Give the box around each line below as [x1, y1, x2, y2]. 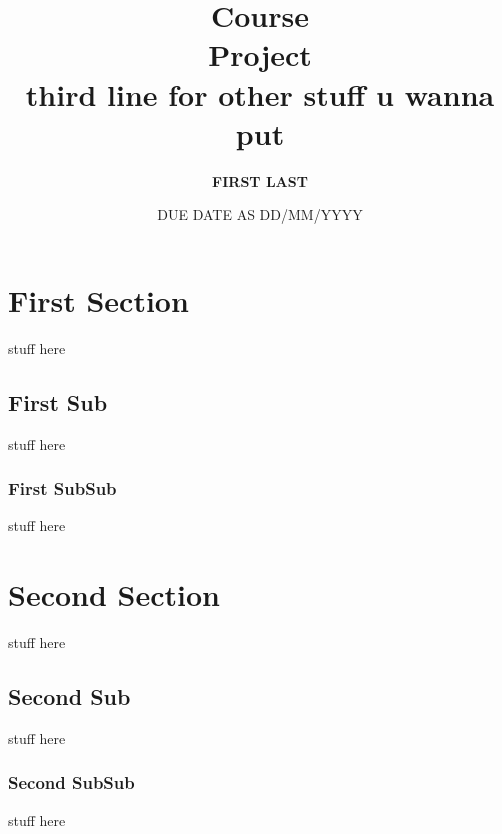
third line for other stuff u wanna [25, 73, 495, 114]
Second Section [8, 574, 220, 615]
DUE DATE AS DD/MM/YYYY [157, 204, 363, 225]
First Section [8, 279, 189, 320]
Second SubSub [8, 770, 135, 795]
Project [208, 34, 312, 75]
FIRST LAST [212, 170, 308, 191]
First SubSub [8, 476, 117, 501]
